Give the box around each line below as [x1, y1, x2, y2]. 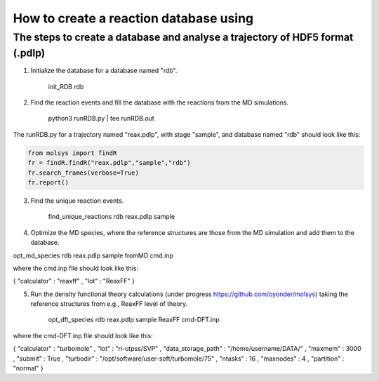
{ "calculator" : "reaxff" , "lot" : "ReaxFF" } [13, 277, 135, 286]
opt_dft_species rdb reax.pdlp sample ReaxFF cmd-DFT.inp [48, 316, 220, 324]
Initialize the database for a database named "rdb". [30, 67, 178, 75]
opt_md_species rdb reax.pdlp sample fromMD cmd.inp [13, 251, 173, 260]
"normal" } [13, 364, 44, 373]
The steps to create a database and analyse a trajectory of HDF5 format [13, 31, 354, 44]
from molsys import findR [27, 149, 117, 157]
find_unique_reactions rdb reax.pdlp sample [48, 213, 175, 221]
